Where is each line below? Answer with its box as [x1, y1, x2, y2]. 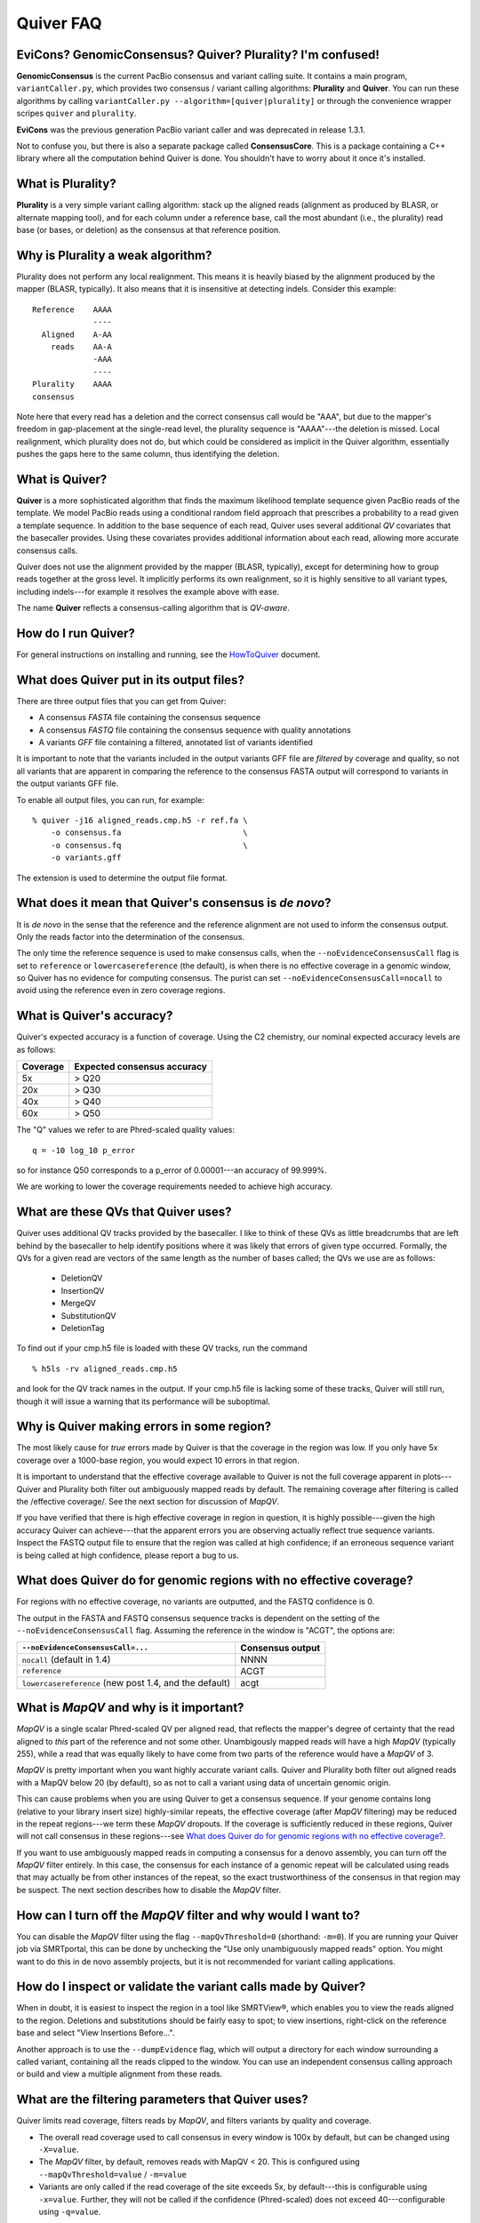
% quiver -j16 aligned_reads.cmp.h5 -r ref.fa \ [32, 815, 248, 826]
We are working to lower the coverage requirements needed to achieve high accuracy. [16, 1181, 333, 1192]
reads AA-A [50, 341, 113, 351]
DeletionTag [60, 1322, 105, 1333]
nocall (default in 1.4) [21, 1653, 111, 1665]
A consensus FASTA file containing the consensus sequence [38, 712, 261, 723]
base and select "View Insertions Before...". [16, 2027, 175, 2038]
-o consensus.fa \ [50, 828, 248, 838]
